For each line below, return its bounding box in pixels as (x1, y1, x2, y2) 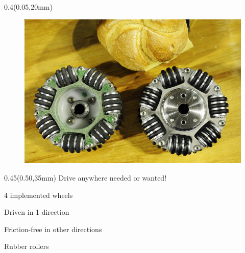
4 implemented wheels (4, 189, 73, 200)
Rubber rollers (4, 241, 49, 251)
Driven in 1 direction (4, 207, 69, 217)
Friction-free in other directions (4, 223, 102, 234)
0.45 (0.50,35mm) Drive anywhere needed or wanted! (4, 172, 167, 183)
